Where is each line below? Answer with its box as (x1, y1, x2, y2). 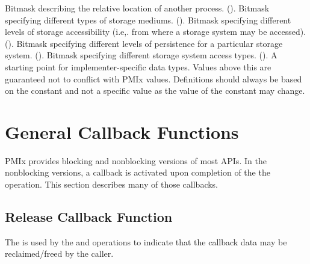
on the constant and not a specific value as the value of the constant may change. (5, 84, 305, 97)
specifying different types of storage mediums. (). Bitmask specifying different (5, 13, 291, 26)
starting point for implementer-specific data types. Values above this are (5, 60, 271, 73)
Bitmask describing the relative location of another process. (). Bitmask (5, 2, 270, 14)
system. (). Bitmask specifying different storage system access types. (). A (5, 49, 277, 61)
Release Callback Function (5, 207, 173, 226)
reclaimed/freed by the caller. (5, 247, 114, 260)
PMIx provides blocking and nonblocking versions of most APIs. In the (5, 154, 267, 167)
